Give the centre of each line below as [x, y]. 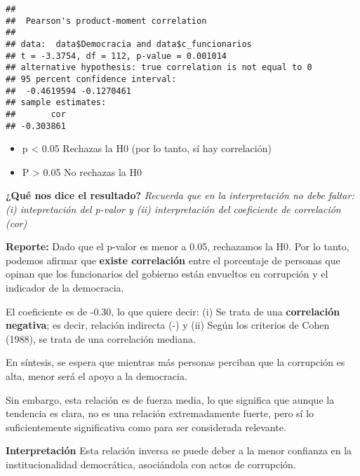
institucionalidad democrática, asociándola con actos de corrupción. [151, 464]
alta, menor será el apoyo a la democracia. [96, 375]
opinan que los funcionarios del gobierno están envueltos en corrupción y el [167, 274]
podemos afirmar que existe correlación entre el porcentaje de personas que [173, 260]
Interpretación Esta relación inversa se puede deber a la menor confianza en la [179, 450]
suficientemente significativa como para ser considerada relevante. [146, 427]
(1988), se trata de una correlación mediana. [101, 338]
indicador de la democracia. [65, 287]
